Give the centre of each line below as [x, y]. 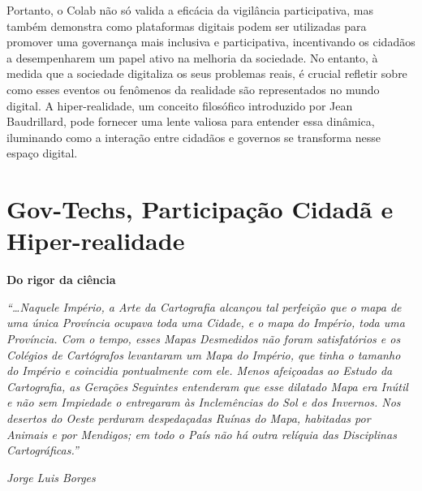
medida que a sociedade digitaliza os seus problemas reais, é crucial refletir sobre [207, 73]
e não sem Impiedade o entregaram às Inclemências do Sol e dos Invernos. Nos [204, 402]
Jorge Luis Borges [51, 477]
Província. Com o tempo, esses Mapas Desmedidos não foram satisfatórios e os [204, 339]
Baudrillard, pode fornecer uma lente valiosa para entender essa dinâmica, [191, 121]
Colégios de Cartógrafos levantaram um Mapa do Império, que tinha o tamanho [204, 354]
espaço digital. [42, 153]
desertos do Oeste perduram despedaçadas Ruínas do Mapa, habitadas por [189, 418]
